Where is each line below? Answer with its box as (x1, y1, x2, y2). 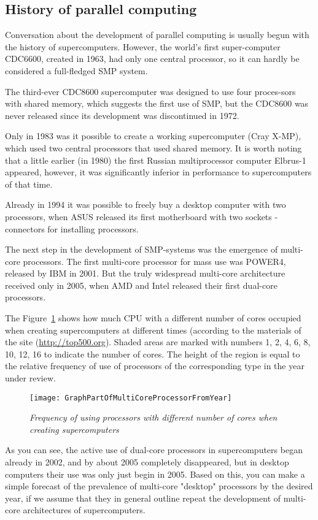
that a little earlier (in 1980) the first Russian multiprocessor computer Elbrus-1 (5, 153, 306, 166)
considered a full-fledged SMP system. (5, 64, 148, 77)
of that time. (5, 177, 53, 190)
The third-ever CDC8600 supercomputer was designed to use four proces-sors (5, 85, 296, 97)
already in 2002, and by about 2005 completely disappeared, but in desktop (5, 456, 289, 468)
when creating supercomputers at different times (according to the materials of (5, 323, 301, 336)
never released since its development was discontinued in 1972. (5, 109, 239, 121)
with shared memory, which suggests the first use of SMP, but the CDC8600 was (5, 97, 309, 110)
